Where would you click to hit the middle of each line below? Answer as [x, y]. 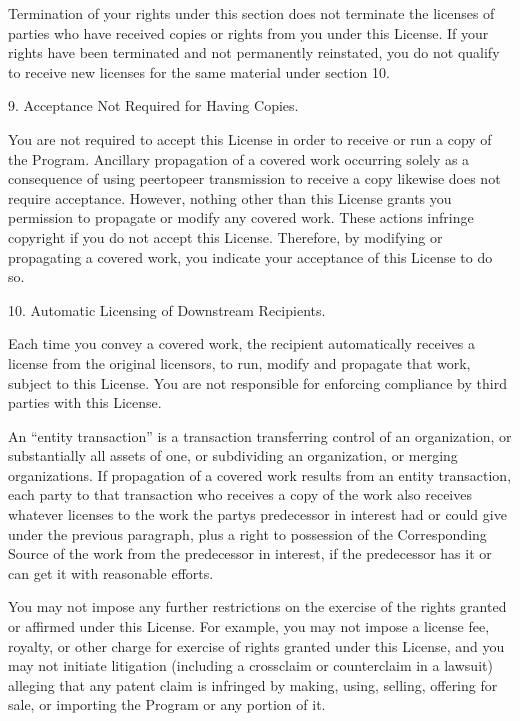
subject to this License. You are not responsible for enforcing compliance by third [257, 382]
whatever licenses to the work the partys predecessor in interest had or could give [257, 514]
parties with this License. [85, 402]
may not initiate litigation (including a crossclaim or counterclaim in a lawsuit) [250, 665]
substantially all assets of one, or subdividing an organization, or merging [233, 455]
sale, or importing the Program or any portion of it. [167, 704]
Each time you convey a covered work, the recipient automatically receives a [242, 343]
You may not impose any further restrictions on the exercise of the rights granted [257, 606]
